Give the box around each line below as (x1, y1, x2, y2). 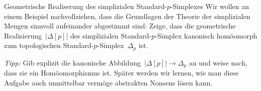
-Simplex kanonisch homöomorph (155, 30, 257, 40)
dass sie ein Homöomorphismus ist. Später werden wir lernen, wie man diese (4, 67, 239, 78)
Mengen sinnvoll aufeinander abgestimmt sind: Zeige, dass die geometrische (4, 20, 236, 31)
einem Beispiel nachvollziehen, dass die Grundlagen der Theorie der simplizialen (4, 10, 250, 21)
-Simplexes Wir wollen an (170, 1, 249, 11)
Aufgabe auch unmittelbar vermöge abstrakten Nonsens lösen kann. (4, 77, 213, 87)
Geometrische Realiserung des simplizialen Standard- (4, 1, 167, 11)
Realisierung (4, 30, 42, 40)
